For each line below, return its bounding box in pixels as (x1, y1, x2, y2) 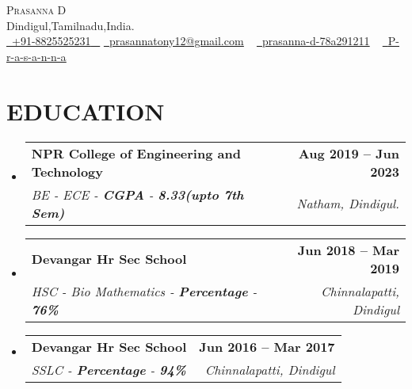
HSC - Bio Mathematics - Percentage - (31, 281, 257, 300)
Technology (31, 162, 104, 181)
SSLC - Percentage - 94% (31, 360, 186, 379)
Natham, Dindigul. (296, 194, 399, 212)
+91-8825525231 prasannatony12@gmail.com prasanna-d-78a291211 (12, 32, 370, 49)
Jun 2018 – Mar (297, 240, 399, 259)
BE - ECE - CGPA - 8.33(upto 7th (31, 185, 244, 204)
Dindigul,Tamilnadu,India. (6, 17, 135, 33)
